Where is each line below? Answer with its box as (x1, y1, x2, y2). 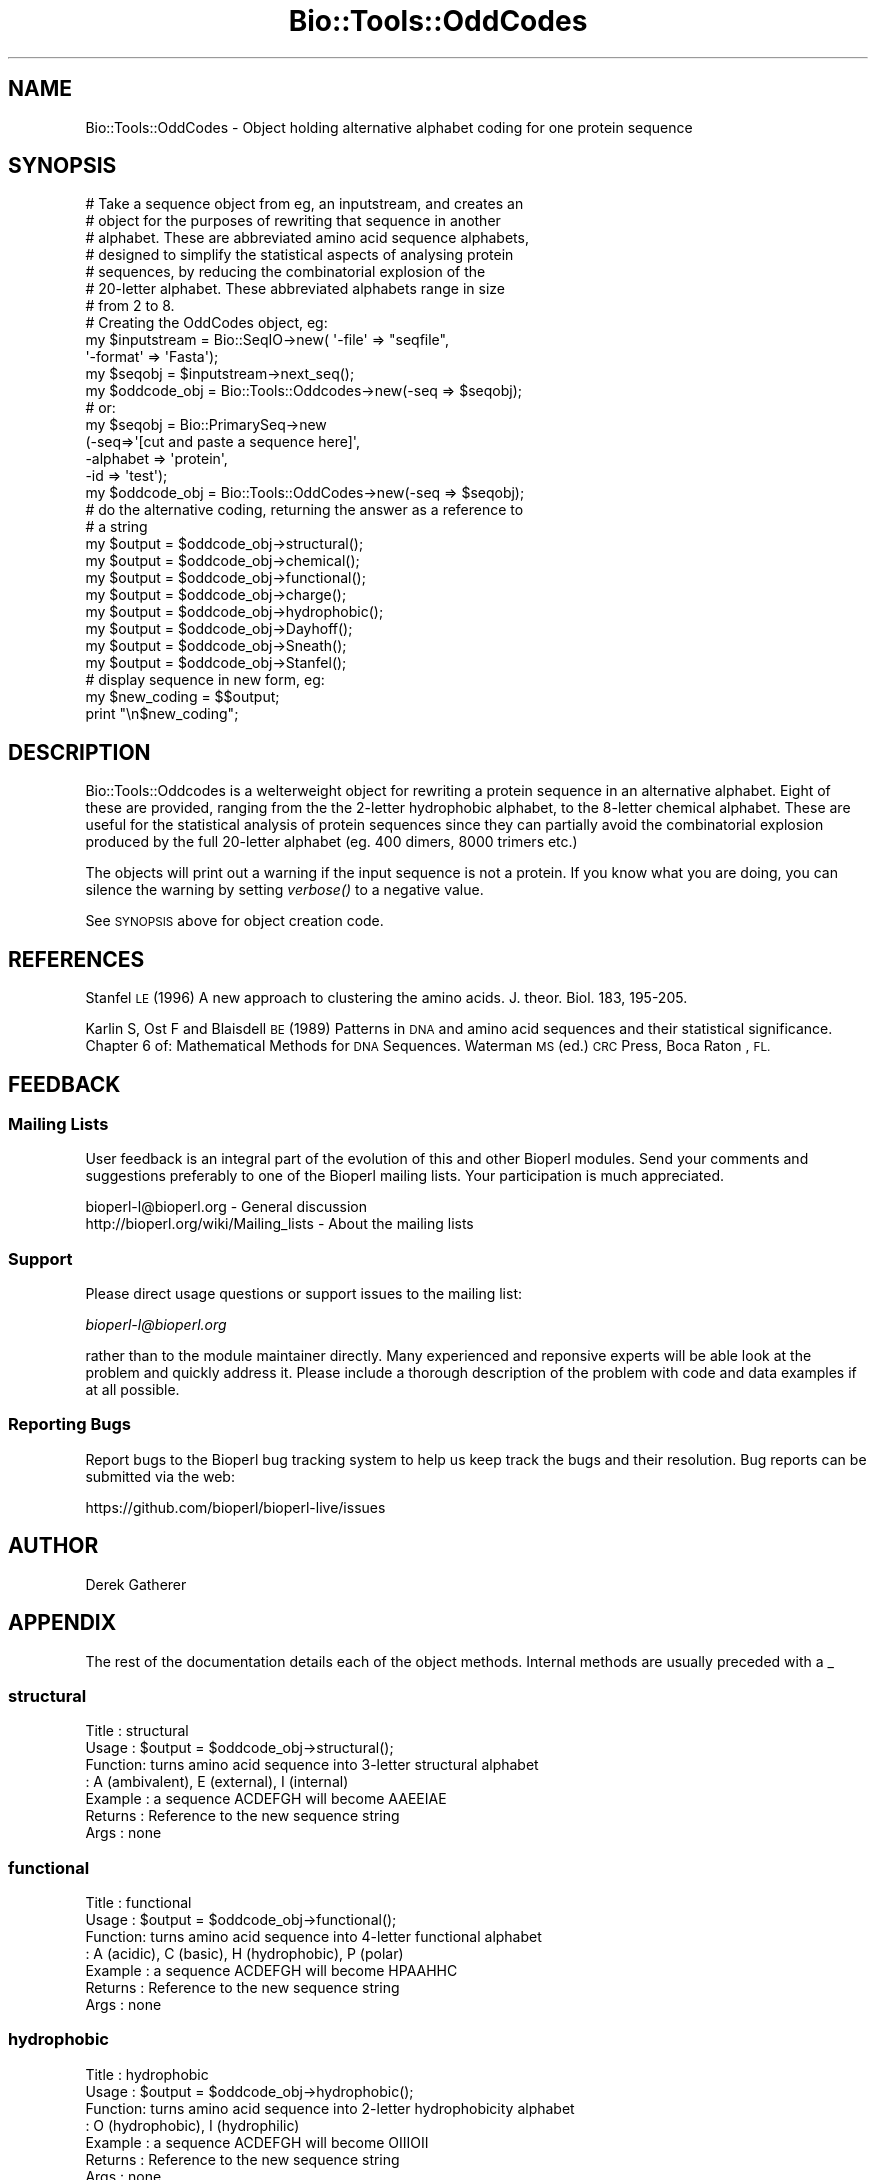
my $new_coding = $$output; (85, 688, 280, 706)
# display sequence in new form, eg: (85, 671, 325, 689)
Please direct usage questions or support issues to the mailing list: (85, 1285, 522, 1303)
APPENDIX (8, 1610, 117, 1636)
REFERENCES (8, 946, 145, 972)
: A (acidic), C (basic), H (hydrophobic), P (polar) (85, 1945, 404, 1963)
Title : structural (85, 1722, 189, 1740)
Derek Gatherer (85, 1575, 187, 1593)
